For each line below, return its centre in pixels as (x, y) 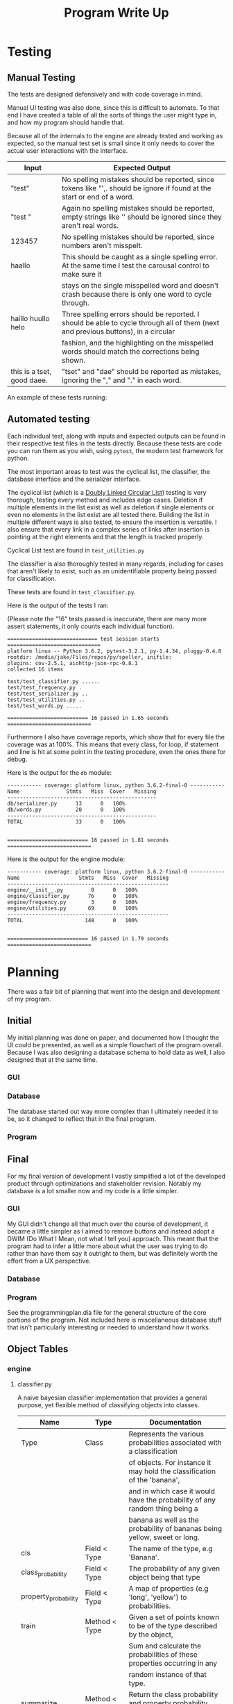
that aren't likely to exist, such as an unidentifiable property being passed (112, 571)
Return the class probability (173, 1694)
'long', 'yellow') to (158, 1597)
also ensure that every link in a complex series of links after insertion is (109, 529)
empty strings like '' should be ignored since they (141, 217)
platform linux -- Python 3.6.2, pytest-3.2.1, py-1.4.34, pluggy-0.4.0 (114, 651)
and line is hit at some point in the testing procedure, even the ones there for (116, 751)
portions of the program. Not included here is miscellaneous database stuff (114, 1320)
